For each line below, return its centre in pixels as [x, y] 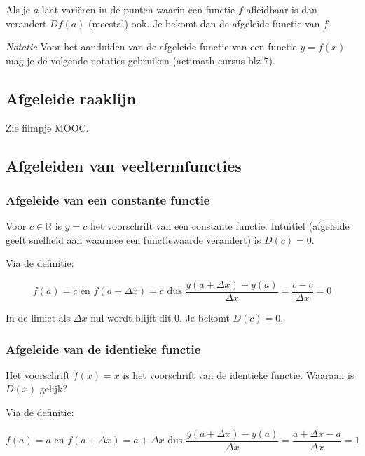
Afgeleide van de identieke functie [103, 348]
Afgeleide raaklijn [71, 98]
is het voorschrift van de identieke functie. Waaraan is [239, 374]
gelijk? [54, 388]
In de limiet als [38, 318]
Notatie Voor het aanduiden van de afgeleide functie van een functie [151, 47]
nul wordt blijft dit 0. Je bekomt [160, 318]
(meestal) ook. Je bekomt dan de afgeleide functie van [204, 23]
